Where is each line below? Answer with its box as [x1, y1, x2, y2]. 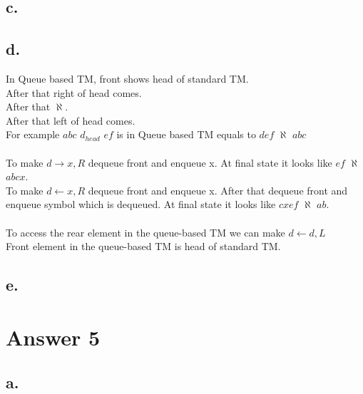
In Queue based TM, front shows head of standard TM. [6, 71, 249, 85]
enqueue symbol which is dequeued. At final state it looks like [6, 197, 276, 212]
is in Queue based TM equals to [116, 127, 256, 142]
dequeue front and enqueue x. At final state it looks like [88, 155, 332, 170]
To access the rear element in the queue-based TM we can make [6, 224, 285, 239]
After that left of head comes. [6, 113, 136, 128]
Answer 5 [6, 322, 101, 351]
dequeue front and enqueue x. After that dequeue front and [88, 182, 348, 197]
